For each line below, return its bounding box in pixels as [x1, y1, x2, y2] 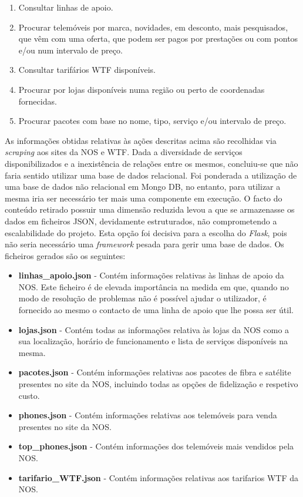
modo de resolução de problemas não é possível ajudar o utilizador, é [18, 292, 267, 304]
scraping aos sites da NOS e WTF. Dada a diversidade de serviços [5, 146, 243, 158]
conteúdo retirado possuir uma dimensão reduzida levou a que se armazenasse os [5, 203, 295, 216]
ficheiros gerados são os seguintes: [5, 249, 126, 261]
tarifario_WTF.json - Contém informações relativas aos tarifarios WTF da [18, 471, 299, 483]
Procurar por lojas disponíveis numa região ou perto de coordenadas [18, 83, 265, 95]
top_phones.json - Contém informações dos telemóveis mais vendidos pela [18, 440, 294, 452]
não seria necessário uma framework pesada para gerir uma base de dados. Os [5, 238, 284, 250]
